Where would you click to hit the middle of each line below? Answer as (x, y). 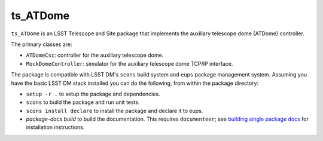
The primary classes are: (42, 44)
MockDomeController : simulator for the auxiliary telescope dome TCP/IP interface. (129, 63)
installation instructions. (55, 127)
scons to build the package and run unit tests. (83, 102)
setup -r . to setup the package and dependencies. (93, 94)
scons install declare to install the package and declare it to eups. (115, 111)
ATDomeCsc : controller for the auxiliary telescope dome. (95, 55)
